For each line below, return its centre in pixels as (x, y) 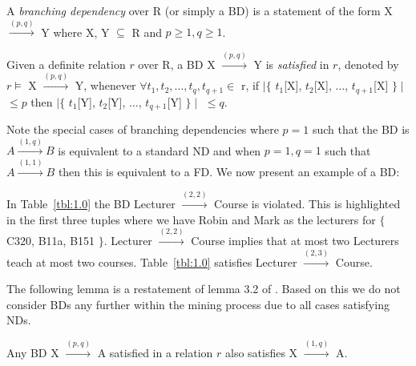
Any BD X (33, 352)
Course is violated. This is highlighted (307, 204)
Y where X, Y (75, 32)
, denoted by (368, 64)
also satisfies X (261, 352)
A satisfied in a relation (155, 352)
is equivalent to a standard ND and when (160, 150)
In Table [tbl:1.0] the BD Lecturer (91, 204)
